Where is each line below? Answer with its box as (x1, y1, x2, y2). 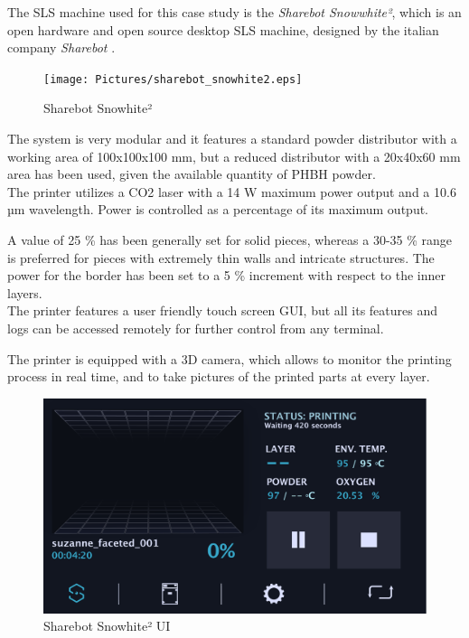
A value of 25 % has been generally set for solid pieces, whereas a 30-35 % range (7, 230, 453, 249)
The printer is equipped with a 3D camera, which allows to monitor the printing (7, 349, 452, 368)
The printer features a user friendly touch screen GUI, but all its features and (7, 301, 437, 320)
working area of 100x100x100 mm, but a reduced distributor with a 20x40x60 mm (7, 146, 461, 165)
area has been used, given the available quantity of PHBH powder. (7, 164, 376, 183)
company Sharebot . (7, 38, 116, 57)
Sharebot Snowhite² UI (43, 616, 171, 635)
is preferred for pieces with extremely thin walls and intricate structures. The (7, 248, 435, 267)
